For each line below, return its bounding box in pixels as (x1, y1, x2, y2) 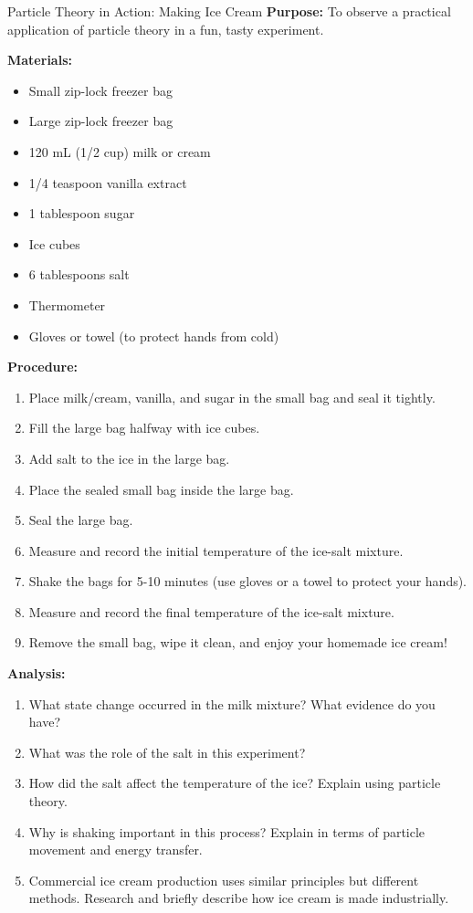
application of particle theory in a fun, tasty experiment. (7, 19, 324, 38)
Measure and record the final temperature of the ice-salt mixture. (28, 602, 394, 621)
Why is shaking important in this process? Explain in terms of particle (28, 822, 426, 841)
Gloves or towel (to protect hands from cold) (28, 326, 279, 345)
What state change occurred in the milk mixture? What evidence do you (28, 694, 436, 713)
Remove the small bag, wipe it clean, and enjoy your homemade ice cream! (28, 633, 447, 652)
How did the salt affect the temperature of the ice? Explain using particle (28, 773, 441, 792)
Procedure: (7, 357, 79, 376)
